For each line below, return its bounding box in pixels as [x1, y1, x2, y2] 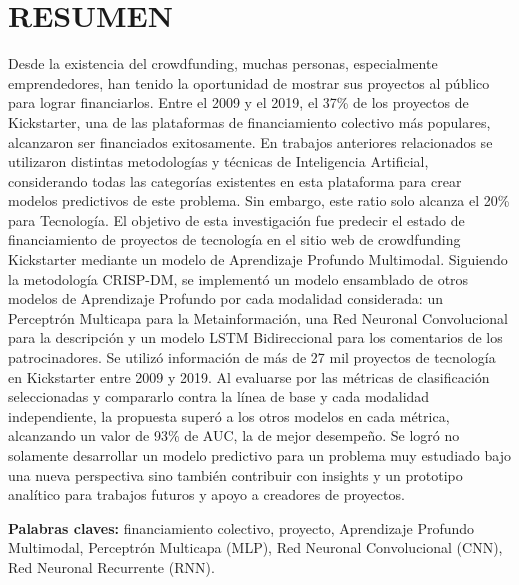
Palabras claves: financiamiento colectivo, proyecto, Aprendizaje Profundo [8, 517, 475, 538]
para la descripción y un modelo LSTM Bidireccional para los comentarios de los [8, 327, 503, 348]
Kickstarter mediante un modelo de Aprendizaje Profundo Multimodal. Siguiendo [8, 249, 508, 270]
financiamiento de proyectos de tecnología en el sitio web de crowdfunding [8, 229, 461, 250]
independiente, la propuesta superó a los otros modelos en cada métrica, [8, 405, 450, 426]
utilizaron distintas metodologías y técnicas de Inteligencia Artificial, [8, 151, 429, 172]
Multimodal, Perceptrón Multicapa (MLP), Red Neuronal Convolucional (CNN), [8, 537, 503, 558]
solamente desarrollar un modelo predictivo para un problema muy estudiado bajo [8, 445, 511, 465]
